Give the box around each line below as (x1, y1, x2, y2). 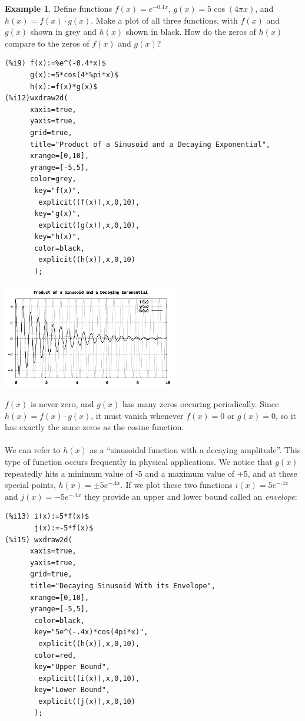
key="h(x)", (34, 232, 81, 241)
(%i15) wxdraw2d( (5, 535, 72, 544)
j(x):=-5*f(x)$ (34, 523, 94, 532)
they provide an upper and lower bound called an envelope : (84, 490, 297, 502)
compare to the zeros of (5, 37, 89, 49)
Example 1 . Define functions (5, 2, 112, 14)
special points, (5, 479, 56, 491)
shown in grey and (30, 25, 97, 38)
